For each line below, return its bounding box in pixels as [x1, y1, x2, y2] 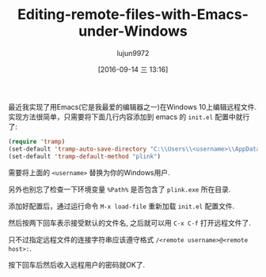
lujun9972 [116, 48, 150, 58]
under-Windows [78, 22, 188, 40]
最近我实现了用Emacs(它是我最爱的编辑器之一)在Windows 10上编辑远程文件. [8, 102, 257, 111]
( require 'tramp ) [8, 137, 66, 145]
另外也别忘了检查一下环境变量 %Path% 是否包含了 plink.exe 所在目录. [8, 184, 231, 194]
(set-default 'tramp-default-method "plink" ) [8, 152, 161, 160]
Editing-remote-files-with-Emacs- [17, 6, 249, 24]
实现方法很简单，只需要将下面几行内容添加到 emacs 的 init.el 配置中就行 [8, 112, 250, 122]
